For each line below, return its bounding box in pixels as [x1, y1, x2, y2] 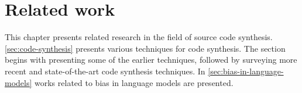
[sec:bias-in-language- [208, 65, 284, 77]
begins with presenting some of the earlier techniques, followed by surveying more [5, 53, 297, 66]
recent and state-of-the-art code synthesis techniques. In [5, 65, 205, 77]
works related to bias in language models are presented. [35, 76, 234, 88]
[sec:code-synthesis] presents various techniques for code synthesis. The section [5, 42, 286, 54]
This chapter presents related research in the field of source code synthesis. [5, 31, 273, 43]
